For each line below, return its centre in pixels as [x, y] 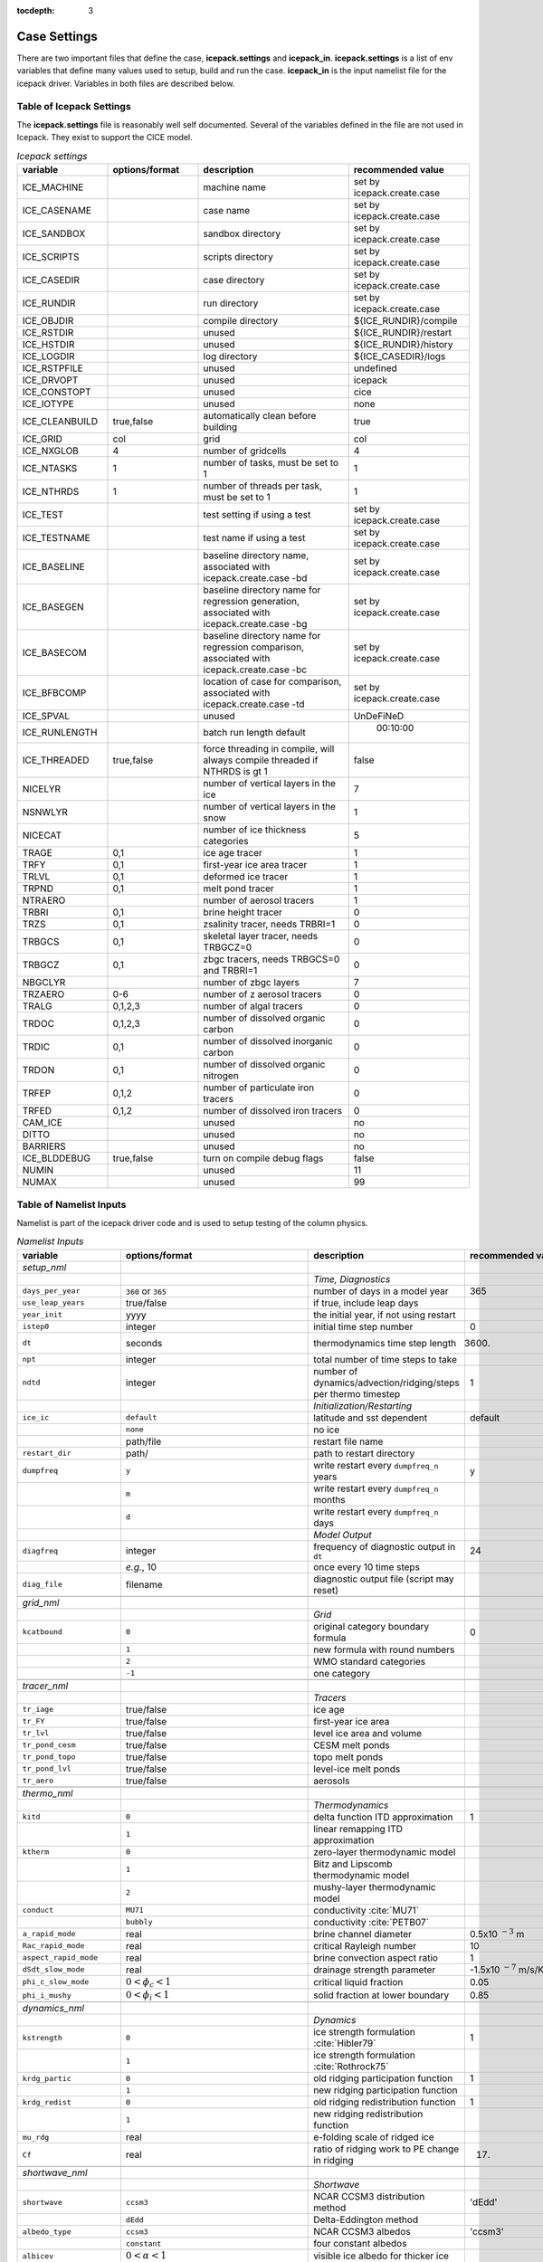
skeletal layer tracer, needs [261, 936]
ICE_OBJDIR [48, 320]
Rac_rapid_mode [53, 1945]
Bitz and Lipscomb [353, 1864]
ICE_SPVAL [46, 716]
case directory [234, 280]
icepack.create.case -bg [255, 623]
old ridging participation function [383, 2078]
